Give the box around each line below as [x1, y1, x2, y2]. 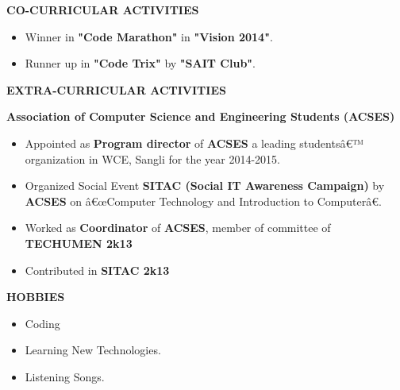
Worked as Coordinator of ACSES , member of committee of [25, 219, 331, 236]
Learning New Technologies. [25, 342, 161, 358]
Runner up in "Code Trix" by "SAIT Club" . [25, 55, 256, 71]
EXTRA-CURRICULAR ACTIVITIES [6, 81, 226, 98]
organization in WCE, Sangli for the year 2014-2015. [25, 150, 280, 167]
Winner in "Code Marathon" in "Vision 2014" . [25, 28, 273, 44]
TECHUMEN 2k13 [25, 234, 133, 251]
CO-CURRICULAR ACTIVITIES [6, 2, 199, 17]
